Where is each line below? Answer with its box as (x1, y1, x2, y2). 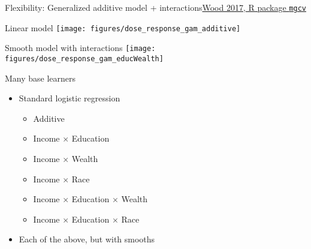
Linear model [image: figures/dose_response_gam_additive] (5, 21, 241, 34)
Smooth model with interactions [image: (5, 41, 156, 54)
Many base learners (5, 71, 76, 84)
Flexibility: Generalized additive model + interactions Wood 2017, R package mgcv (5, 1, 306, 13)
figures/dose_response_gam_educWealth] (5, 54, 164, 63)
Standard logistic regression (19, 92, 120, 104)
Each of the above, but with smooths (19, 233, 155, 245)
